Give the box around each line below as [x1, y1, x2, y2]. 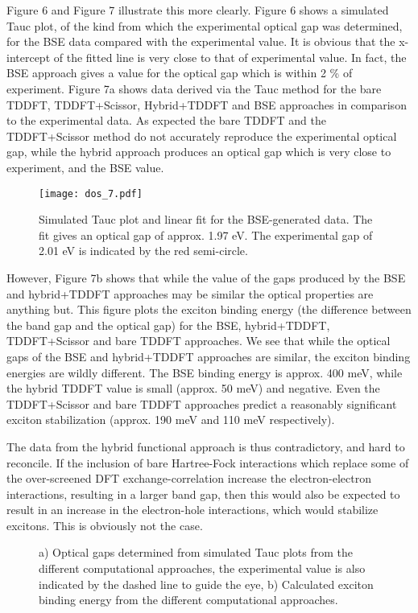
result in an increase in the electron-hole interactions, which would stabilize [6, 501, 379, 518]
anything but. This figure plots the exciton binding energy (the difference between [6, 301, 412, 318]
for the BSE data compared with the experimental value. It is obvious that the [6, 33, 395, 50]
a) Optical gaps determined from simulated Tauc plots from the [39, 544, 354, 561]
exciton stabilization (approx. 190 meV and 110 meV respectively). [6, 411, 335, 428]
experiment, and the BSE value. [6, 158, 164, 175]
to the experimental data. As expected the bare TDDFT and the [6, 112, 326, 129]
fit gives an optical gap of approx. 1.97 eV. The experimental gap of [39, 226, 373, 243]
